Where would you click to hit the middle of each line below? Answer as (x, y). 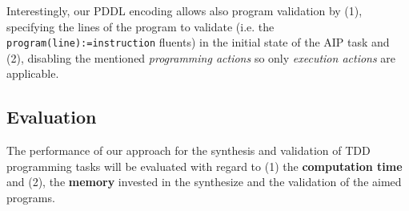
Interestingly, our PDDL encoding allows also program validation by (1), (184, 10)
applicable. (33, 73)
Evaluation (52, 117)
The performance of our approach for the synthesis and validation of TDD (188, 150)
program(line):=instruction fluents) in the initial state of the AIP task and (198, 42)
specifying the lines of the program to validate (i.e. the (140, 26)
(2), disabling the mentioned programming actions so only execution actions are (201, 57)
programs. (31, 198)
